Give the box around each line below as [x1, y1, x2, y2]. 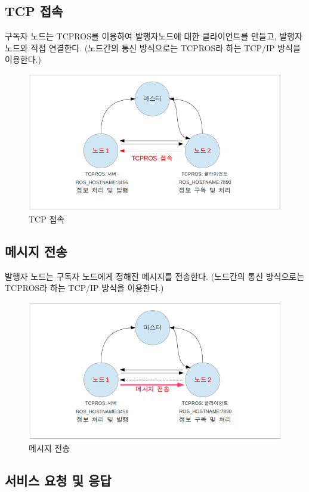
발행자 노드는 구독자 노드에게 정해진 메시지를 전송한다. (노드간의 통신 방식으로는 [5, 270, 305, 282]
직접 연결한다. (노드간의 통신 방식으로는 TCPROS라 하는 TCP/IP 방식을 [30, 41, 301, 54]
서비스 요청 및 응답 [5, 471, 112, 490]
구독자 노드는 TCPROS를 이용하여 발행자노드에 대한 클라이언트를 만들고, [5, 30, 277, 42]
